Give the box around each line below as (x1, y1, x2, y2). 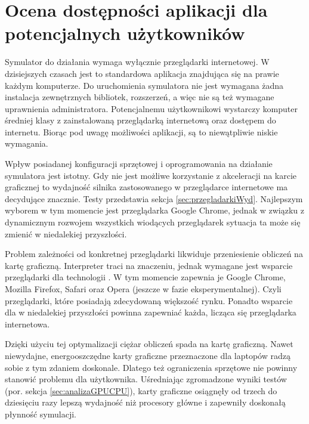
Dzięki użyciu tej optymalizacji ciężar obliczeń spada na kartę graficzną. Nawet (5, 338, 293, 350)
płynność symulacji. (5, 407, 76, 420)
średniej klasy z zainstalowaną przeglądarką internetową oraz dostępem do (5, 114, 276, 126)
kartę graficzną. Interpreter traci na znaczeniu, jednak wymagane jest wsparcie (5, 259, 293, 271)
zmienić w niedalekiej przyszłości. (5, 227, 127, 240)
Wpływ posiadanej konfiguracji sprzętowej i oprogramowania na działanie (5, 157, 273, 170)
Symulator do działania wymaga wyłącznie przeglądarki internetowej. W (5, 55, 270, 68)
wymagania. (5, 137, 48, 150)
